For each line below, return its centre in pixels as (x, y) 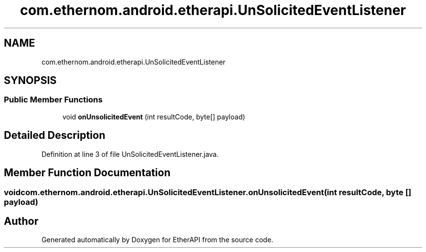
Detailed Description (55, 135)
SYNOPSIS (30, 81)
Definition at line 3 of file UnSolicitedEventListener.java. (130, 154)
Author (21, 221)
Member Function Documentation (87, 173)
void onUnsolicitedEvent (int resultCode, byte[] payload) (154, 117)
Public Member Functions (53, 100)
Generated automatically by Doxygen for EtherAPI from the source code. (157, 240)
